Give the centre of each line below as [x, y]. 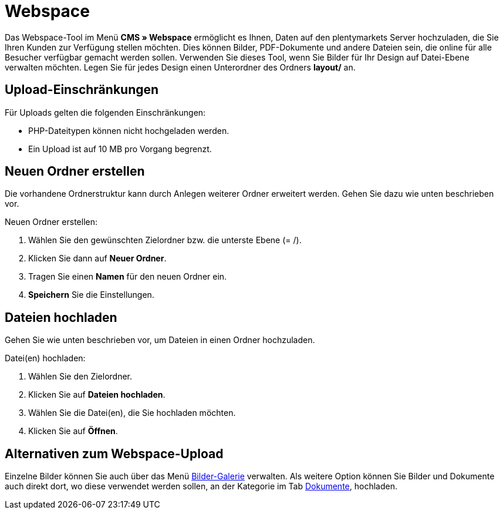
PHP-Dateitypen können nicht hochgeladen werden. [129, 130]
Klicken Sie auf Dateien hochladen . [97, 395]
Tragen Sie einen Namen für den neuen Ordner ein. [128, 277]
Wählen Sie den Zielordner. [80, 377]
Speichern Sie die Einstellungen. [91, 295]
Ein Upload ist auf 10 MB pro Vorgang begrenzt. [120, 149]
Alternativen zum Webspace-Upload [114, 453]
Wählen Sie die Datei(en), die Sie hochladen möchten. [132, 413]
